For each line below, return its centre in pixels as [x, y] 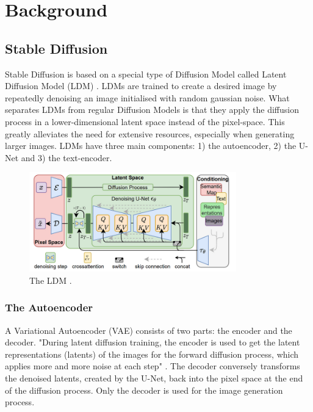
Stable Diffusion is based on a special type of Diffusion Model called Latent [146, 74]
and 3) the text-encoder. [67, 157]
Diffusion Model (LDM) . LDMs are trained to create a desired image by [141, 86]
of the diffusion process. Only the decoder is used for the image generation [144, 390]
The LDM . [51, 280]
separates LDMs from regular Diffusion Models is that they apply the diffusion [152, 110]
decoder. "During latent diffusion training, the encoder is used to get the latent [153, 342]
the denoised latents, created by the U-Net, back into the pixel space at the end [154, 378]
